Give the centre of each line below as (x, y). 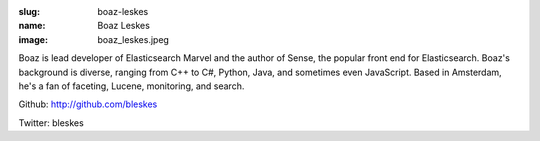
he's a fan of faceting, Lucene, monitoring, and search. (131, 86)
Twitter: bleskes (51, 122)
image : (33, 39)
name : (32, 26)
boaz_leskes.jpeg (133, 39)
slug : (29, 11)
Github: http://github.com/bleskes (88, 104)
